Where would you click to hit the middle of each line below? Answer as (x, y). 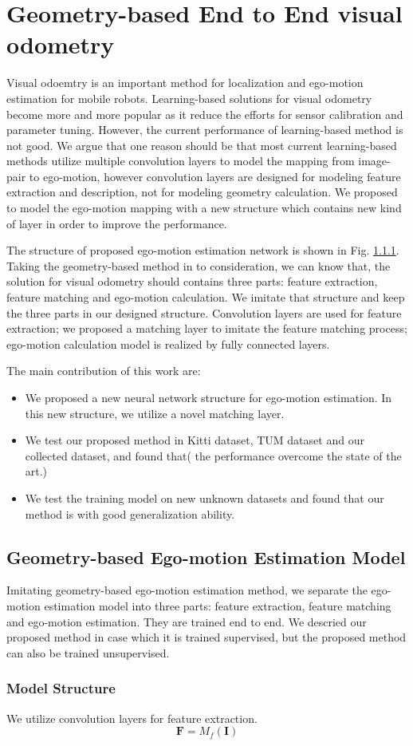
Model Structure (61, 688)
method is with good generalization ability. (130, 513)
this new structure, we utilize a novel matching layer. (155, 413)
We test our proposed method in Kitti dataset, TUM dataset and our (195, 440)
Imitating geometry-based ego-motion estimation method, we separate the (187, 590)
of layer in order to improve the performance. (117, 223)
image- (374, 161)
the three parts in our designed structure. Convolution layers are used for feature (204, 312)
